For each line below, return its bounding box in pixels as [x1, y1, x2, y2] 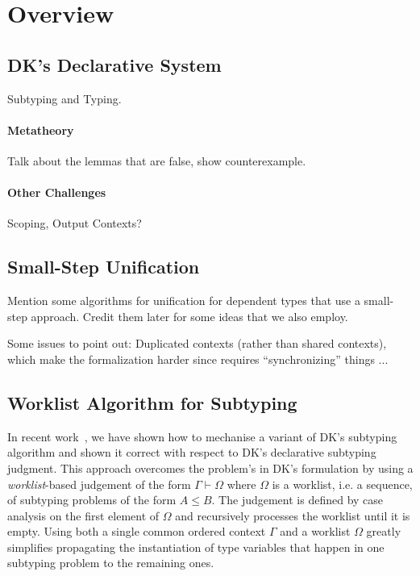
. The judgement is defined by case [211, 491, 384, 508]
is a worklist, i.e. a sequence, [272, 475, 413, 492]
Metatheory [7, 121, 74, 138]
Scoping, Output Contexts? [7, 215, 142, 232]
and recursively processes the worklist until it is [175, 507, 410, 524]
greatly [366, 523, 401, 540]
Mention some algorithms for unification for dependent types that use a [7, 292, 360, 309]
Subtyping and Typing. [7, 90, 122, 106]
